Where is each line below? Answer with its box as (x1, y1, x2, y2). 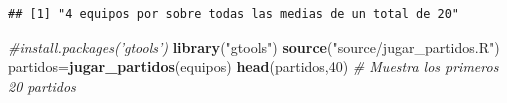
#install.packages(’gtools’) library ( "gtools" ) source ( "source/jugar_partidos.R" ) (8, 36, 500, 57)
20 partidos (8, 75, 76, 96)
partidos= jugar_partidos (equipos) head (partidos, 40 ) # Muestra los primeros (8, 56, 499, 77)
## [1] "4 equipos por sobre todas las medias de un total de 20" (8, 7, 460, 21)
